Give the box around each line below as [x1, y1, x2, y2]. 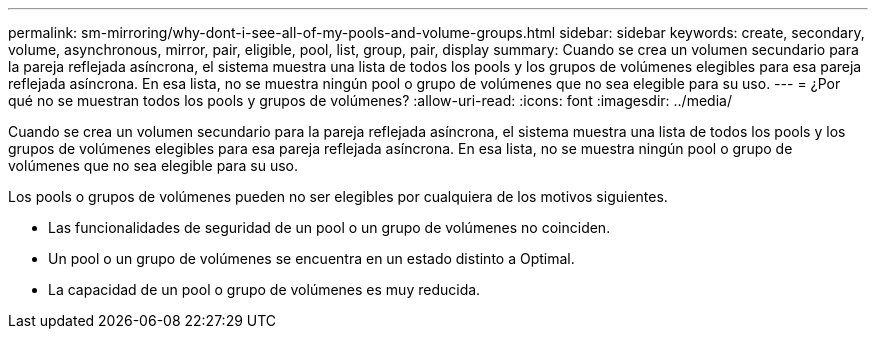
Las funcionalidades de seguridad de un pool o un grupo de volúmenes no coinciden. [48, 219, 611, 236]
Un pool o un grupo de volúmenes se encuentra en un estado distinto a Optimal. [48, 250, 575, 267]
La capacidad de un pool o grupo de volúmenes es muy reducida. [48, 281, 481, 298]
